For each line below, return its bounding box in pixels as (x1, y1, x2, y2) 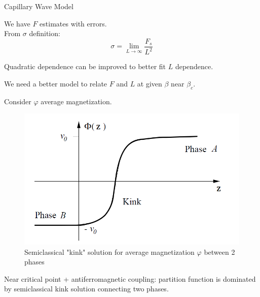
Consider (4, 96, 31, 106)
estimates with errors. (40, 18, 107, 28)
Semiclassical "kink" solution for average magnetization (24, 246, 195, 257)
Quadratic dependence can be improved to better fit (4, 61, 166, 72)
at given (137, 78, 162, 88)
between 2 (204, 246, 235, 257)
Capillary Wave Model (4, 1, 73, 11)
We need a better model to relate (4, 78, 107, 88)
